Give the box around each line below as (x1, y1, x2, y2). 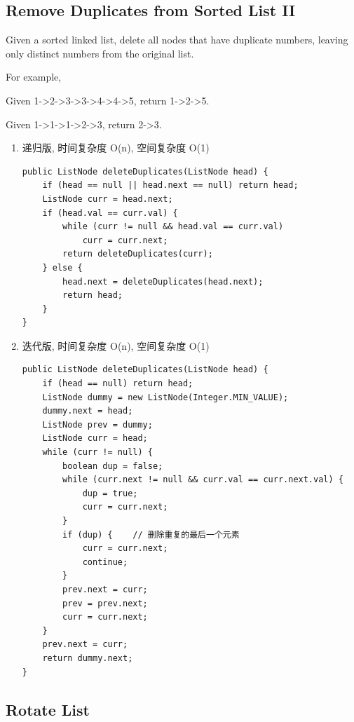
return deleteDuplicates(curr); (62, 249, 213, 259)
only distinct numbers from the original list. (6, 46, 194, 60)
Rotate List (6, 698, 90, 720)
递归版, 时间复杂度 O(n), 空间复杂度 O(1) (22, 140, 210, 155)
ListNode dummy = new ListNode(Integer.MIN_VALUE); (42, 392, 289, 402)
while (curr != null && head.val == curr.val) (62, 222, 284, 232)
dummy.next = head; (42, 406, 133, 416)
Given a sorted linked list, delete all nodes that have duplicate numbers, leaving (6, 32, 348, 47)
